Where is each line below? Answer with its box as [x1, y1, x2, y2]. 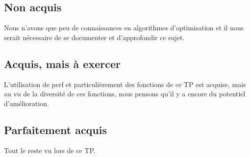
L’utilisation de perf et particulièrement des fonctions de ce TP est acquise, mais [4, 79, 246, 89]
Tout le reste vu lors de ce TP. [4, 145, 96, 155]
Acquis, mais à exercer [4, 56, 121, 71]
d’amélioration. [4, 98, 49, 108]
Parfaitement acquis [4, 122, 107, 137]
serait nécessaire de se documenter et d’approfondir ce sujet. [4, 32, 185, 42]
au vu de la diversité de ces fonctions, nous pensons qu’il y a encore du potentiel [4, 89, 246, 99]
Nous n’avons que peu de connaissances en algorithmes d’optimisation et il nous [4, 22, 244, 33]
